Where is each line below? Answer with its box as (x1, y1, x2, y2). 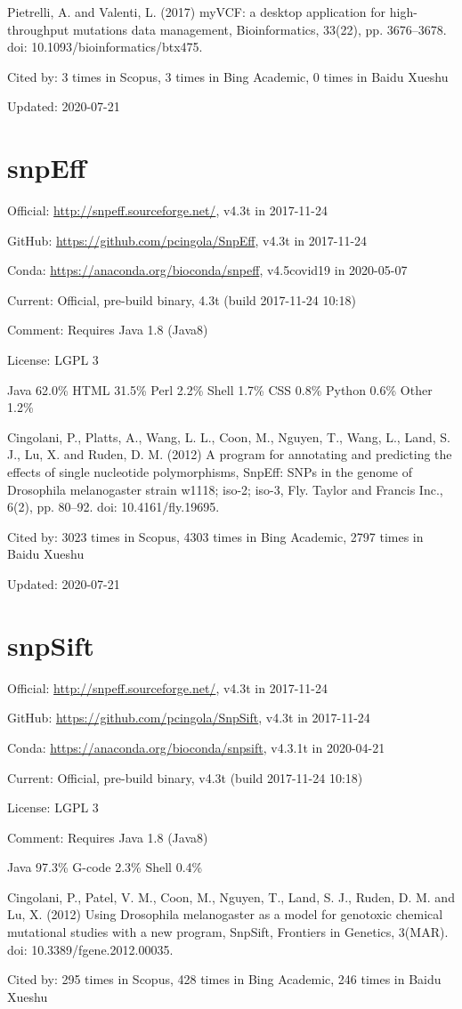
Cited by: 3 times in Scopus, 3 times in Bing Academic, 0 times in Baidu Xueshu (7, 67, 449, 85)
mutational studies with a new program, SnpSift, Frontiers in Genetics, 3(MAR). (7, 923, 449, 941)
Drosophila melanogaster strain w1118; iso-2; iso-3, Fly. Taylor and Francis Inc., (7, 480, 443, 498)
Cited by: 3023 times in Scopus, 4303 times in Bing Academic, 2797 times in (7, 527, 424, 545)
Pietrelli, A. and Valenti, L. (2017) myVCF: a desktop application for (7, 3, 386, 20)
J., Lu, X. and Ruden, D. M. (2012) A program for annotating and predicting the (7, 445, 452, 464)
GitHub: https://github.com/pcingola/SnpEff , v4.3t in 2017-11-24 (7, 230, 368, 249)
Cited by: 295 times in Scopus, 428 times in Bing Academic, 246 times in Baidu (7, 970, 442, 989)
